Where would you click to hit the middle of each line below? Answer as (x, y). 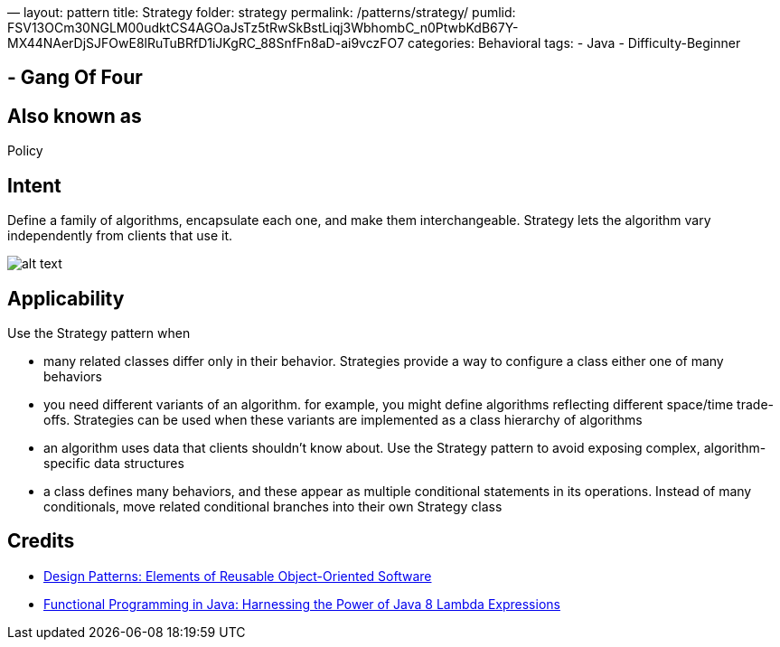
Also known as (75, 116)
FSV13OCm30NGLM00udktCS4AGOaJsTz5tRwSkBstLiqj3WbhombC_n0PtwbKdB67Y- (263, 28)
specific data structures (114, 463)
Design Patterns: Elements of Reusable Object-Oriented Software (238, 576)
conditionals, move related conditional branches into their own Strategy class (273, 506)
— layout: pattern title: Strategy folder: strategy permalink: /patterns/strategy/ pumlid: (262, 12)
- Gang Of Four (75, 78)
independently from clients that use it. (120, 236)
